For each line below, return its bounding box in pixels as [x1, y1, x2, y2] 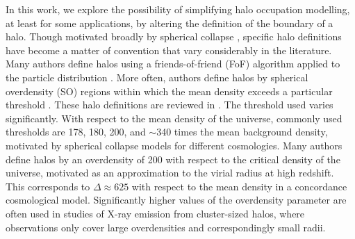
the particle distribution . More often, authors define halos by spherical [6, 69, 308, 84]
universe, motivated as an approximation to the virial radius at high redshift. [6, 165, 334, 180]
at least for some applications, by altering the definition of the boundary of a [6, 15, 333, 30]
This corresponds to [6, 179, 90, 193]
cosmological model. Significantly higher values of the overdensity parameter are [6, 192, 347, 207]
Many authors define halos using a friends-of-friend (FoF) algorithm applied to [6, 56, 340, 71]
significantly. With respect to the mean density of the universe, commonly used [6, 110, 342, 125]
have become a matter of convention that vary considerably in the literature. [6, 42, 332, 57]
